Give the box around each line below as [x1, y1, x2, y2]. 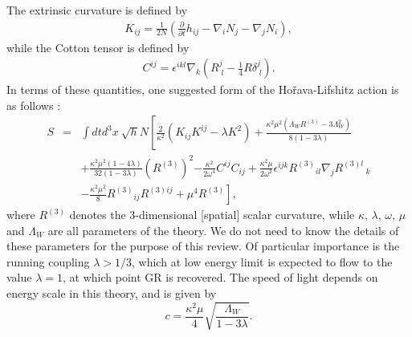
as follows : [6, 96, 61, 113]
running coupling [6, 253, 90, 270]
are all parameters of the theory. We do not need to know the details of [47, 221, 399, 238]
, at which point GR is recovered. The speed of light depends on [63, 269, 378, 286]
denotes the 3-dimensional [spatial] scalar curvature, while [69, 206, 355, 223]
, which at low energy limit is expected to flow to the [132, 253, 393, 270]
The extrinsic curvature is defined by [6, 2, 188, 18]
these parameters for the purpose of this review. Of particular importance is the [6, 238, 400, 254]
